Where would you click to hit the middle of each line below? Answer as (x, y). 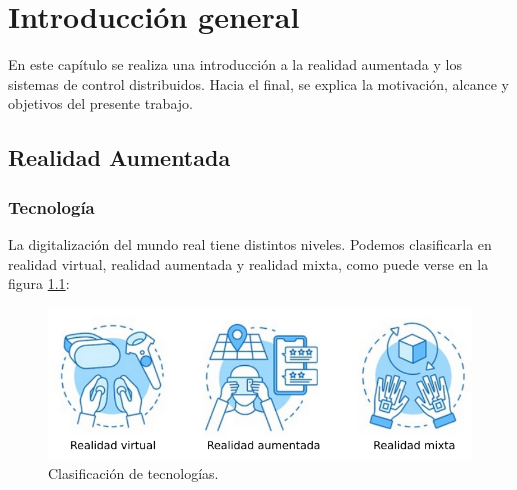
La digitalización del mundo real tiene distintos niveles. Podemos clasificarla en (250, 243)
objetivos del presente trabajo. (100, 103)
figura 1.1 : (39, 283)
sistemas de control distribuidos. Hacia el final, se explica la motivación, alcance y (259, 83)
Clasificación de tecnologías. (133, 473)
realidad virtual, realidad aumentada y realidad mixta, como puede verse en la (248, 263)
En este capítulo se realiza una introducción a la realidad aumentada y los (235, 64)
